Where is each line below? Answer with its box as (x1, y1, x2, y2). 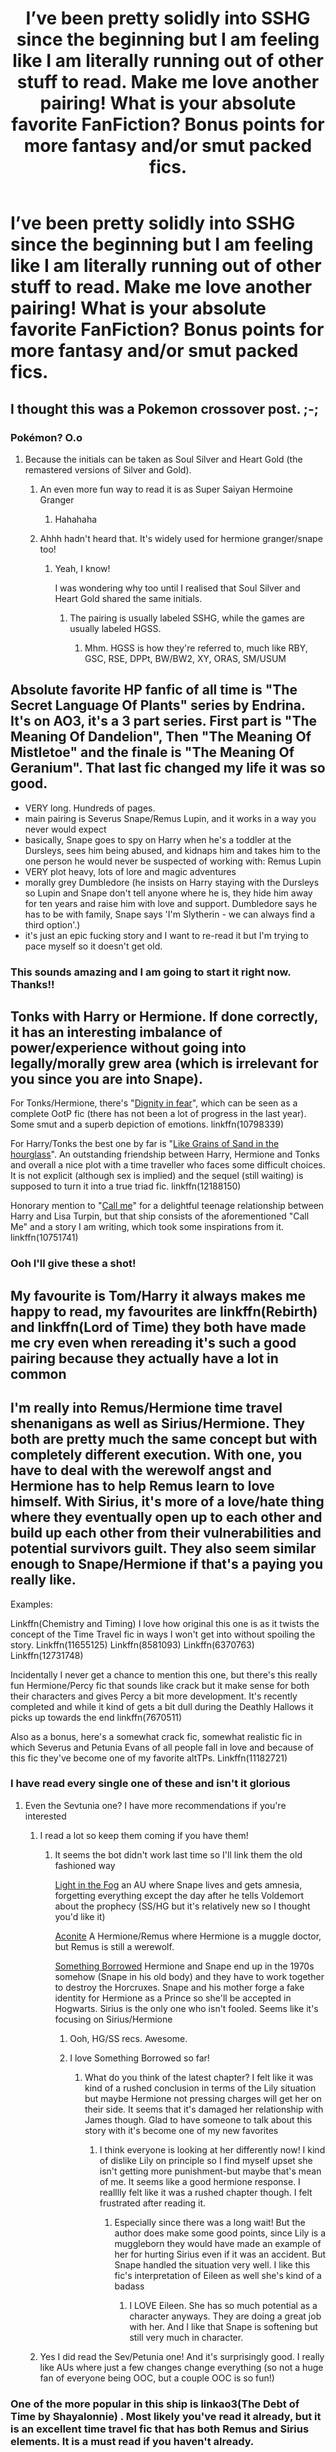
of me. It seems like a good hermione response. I (99, 2175, 301, 2187)
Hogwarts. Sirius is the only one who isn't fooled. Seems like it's (54, 2002, 319, 2014)
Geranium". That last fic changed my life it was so (10, 760, 326, 777)
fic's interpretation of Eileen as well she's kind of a (114, 2269, 322, 2281)
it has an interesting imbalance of (10, 1024, 223, 1041)
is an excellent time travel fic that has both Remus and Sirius (10, 2422, 310, 2436)
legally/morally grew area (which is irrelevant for (10, 1055, 319, 1072)
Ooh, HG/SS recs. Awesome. (69, 2032, 188, 2044)
